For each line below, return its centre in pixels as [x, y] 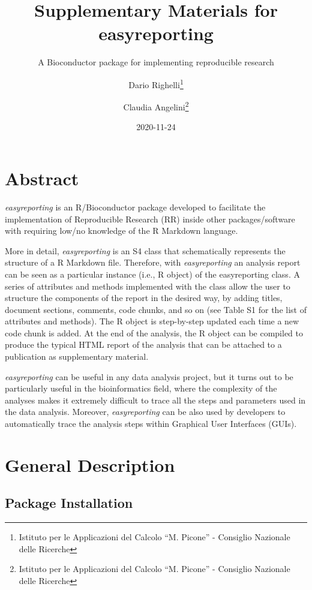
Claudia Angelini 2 [156, 106]
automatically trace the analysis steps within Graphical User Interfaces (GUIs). [151, 424]
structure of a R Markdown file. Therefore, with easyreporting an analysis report [153, 262]
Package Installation [69, 503]
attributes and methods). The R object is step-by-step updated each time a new [152, 321]
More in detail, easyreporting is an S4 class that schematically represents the [145, 250]
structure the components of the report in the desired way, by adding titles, [144, 298]
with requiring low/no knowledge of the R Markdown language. [121, 231]
